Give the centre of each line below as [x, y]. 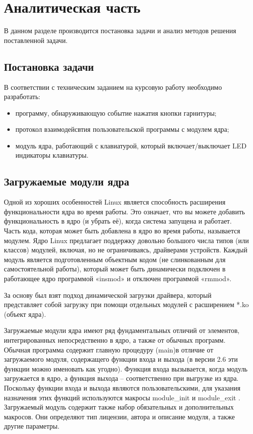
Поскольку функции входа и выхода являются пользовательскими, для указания [122, 387]
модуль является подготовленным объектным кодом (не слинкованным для [115, 259]
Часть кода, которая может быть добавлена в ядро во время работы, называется [122, 231]
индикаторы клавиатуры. [52, 155]
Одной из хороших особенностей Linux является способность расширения [115, 202]
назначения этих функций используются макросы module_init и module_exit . [122, 397]
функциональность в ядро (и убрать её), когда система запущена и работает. [118, 221]
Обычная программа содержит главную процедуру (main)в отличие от [109, 349]
